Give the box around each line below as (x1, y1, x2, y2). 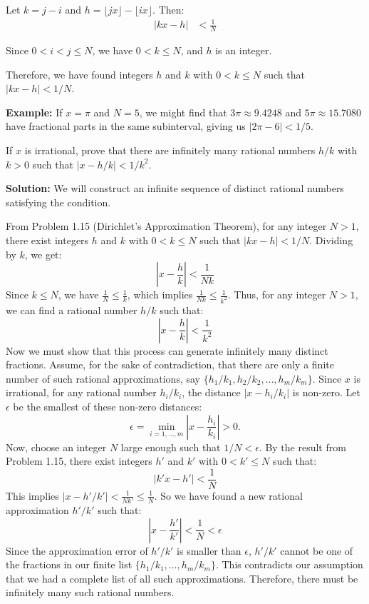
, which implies (127, 287, 193, 302)
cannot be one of (280, 543, 353, 558)
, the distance (182, 385, 241, 400)
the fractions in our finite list (6, 557, 132, 572)
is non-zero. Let (292, 385, 360, 400)
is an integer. (215, 42, 272, 57)
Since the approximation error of (6, 543, 148, 558)
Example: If (6, 104, 63, 119)
